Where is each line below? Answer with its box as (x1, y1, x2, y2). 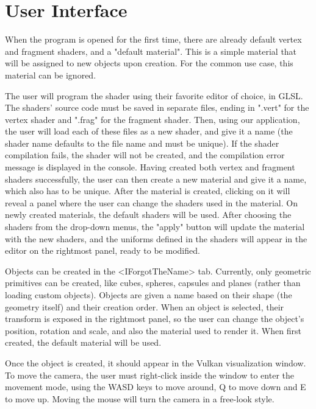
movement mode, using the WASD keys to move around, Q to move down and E (5, 380, 306, 393)
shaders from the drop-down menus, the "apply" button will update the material (5, 220, 305, 233)
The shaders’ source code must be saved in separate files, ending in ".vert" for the (5, 101, 309, 114)
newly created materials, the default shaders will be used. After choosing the (5, 208, 292, 221)
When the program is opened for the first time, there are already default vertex (5, 33, 302, 46)
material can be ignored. (5, 68, 96, 81)
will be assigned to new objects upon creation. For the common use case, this (5, 57, 293, 69)
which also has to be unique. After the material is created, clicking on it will (5, 184, 290, 197)
